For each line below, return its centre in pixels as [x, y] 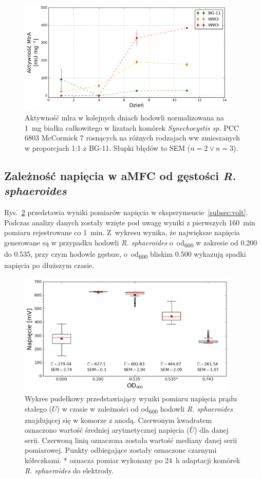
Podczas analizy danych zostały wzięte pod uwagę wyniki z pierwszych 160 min [130, 222]
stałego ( [38, 408]
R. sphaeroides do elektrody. [69, 470]
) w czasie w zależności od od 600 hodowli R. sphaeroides [145, 409]
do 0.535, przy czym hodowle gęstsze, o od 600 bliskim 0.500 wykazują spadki [125, 254]
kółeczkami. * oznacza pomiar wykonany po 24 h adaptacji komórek [133, 460]
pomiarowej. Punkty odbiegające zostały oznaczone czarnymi [121, 450]
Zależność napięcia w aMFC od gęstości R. [120, 175]
